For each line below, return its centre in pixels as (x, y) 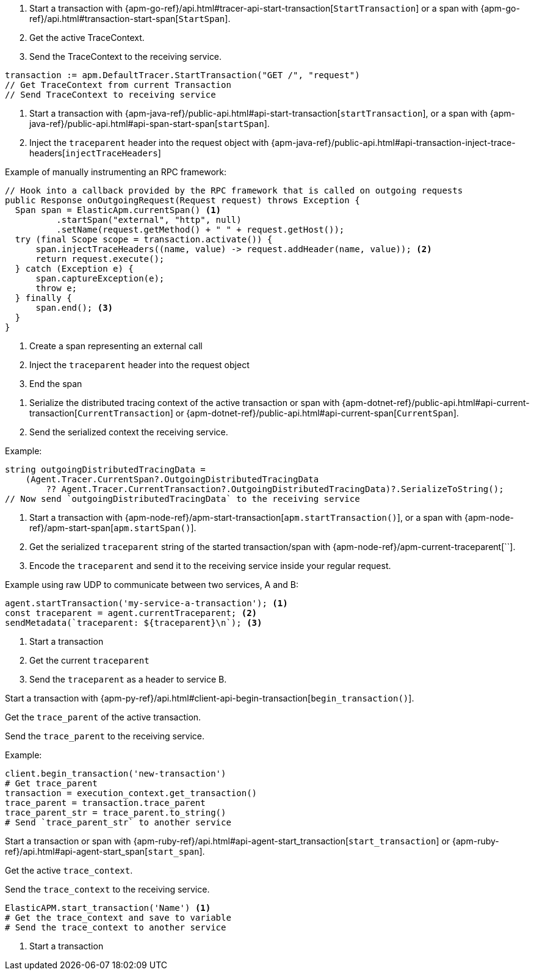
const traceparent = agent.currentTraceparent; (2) (131, 613)
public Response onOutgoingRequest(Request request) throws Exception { (182, 200)
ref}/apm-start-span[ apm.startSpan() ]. (113, 528)
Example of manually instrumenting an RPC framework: (116, 172)
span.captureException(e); (100, 278)
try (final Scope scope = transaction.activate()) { (144, 239)
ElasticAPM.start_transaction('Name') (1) (108, 908)
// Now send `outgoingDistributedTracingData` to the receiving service (182, 499)
